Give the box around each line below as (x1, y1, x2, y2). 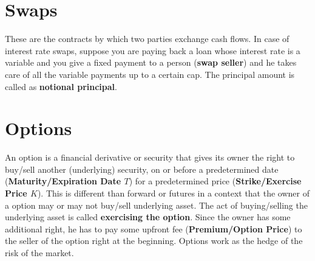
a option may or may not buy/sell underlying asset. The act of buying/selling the (5, 198, 308, 211)
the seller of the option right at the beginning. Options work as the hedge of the (5, 234, 303, 247)
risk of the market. (5, 246, 74, 259)
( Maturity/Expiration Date (5, 175, 121, 187)
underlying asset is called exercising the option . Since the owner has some (5, 211, 291, 223)
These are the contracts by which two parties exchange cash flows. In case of (5, 32, 290, 45)
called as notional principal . (5, 80, 117, 92)
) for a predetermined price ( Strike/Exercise (129, 175, 302, 187)
